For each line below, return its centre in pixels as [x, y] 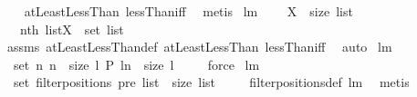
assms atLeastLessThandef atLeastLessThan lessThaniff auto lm [199, 47]
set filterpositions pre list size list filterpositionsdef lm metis [211, 82]
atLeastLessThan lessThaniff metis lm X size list [188, 11]
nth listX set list [72, 29]
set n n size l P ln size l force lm [136, 64]
